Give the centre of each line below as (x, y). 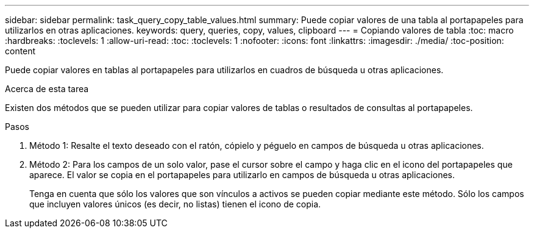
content (20, 51)
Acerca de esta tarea (47, 89)
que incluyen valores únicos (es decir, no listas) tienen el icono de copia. (175, 204)
